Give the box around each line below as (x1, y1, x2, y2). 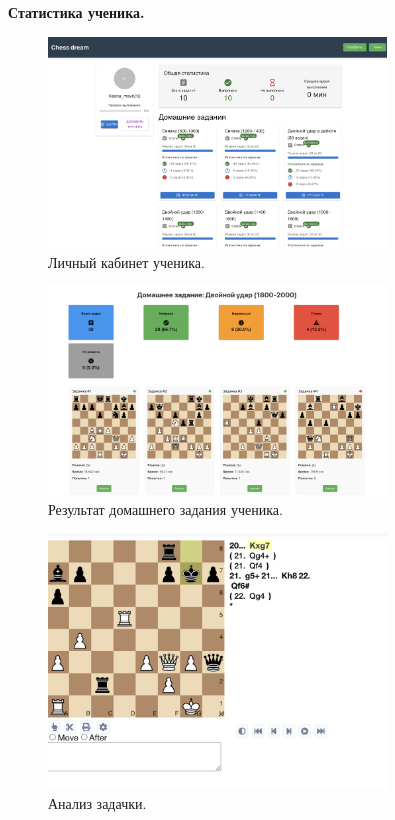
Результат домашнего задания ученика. (48, 498, 283, 519)
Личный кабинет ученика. (48, 251, 205, 272)
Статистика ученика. (8, 2, 145, 22)
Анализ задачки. (48, 793, 147, 814)
